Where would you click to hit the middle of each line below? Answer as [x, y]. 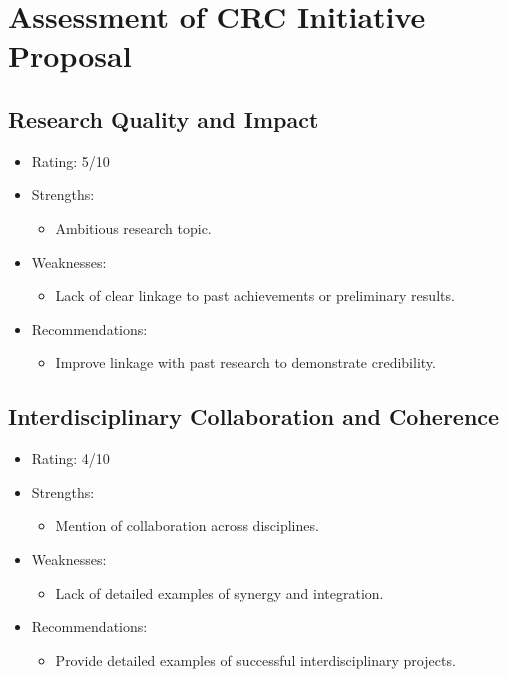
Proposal [70, 55]
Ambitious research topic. [133, 227]
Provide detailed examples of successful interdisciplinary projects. [255, 659]
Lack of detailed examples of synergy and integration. [219, 592]
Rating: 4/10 [70, 458]
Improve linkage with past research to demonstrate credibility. [245, 362]
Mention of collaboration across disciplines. [187, 525]
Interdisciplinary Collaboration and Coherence [254, 416]
